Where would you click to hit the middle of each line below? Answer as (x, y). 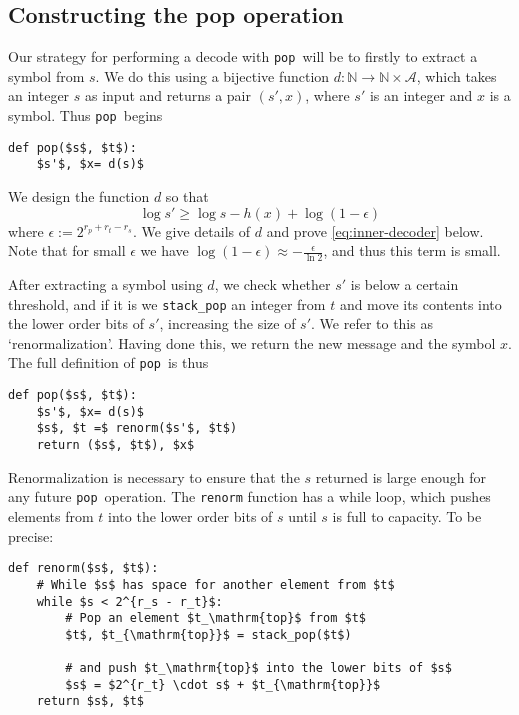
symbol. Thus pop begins (85, 115)
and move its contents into (420, 303)
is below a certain (404, 284)
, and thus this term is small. (412, 250)
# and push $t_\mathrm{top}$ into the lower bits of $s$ (258, 668)
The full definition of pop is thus (108, 362)
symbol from (46, 75)
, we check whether (272, 284)
